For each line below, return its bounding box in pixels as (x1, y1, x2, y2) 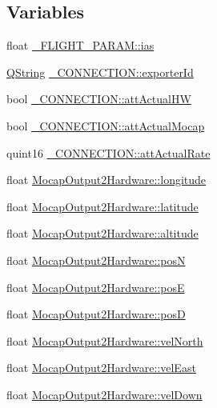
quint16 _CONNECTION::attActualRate (6, 144, 211, 161)
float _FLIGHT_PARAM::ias (6, 37, 155, 54)
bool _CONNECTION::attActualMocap (6, 117, 205, 134)
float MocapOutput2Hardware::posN (6, 251, 186, 268)
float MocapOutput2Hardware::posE (6, 278, 185, 295)
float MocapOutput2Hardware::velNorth (6, 332, 203, 349)
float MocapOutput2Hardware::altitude (6, 225, 199, 242)
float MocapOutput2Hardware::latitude (6, 198, 199, 214)
